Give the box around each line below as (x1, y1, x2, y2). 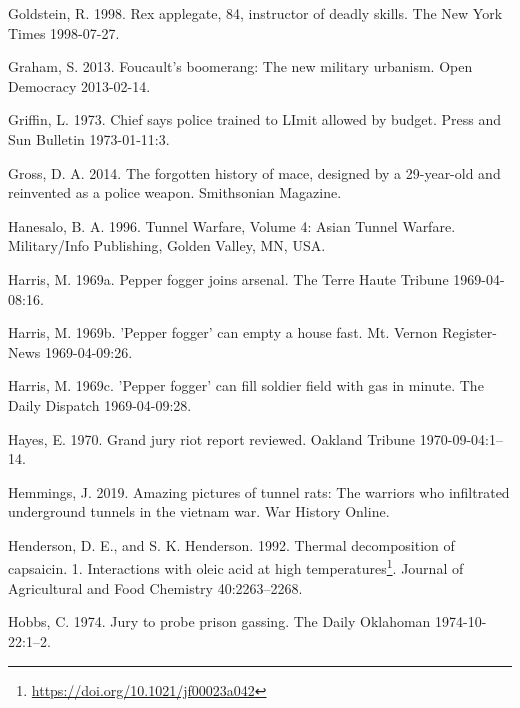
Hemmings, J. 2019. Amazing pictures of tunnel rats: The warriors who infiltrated (8, 481, 510, 502)
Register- (442, 322, 497, 343)
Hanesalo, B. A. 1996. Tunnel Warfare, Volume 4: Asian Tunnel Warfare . (8, 215, 456, 236)
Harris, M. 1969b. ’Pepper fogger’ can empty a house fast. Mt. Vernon (8, 322, 438, 343)
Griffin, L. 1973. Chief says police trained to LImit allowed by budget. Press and (8, 109, 502, 130)
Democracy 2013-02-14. (8, 75, 151, 96)
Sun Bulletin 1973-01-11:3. (8, 128, 170, 149)
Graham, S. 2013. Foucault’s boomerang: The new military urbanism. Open (8, 56, 473, 77)
